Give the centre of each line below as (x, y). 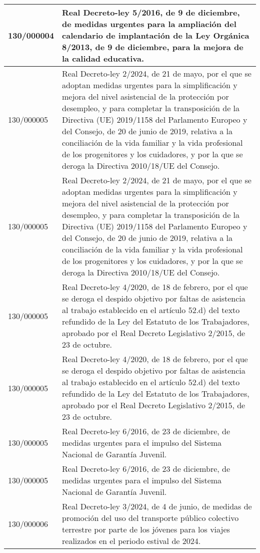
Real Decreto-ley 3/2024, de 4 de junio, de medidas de (157, 506)
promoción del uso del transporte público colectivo (150, 518)
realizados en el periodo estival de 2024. (131, 541)
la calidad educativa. (103, 58)
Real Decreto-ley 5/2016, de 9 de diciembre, (151, 12)
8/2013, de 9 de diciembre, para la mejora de (153, 47)
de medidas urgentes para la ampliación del (149, 24)
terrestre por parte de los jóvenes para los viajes (146, 529)
